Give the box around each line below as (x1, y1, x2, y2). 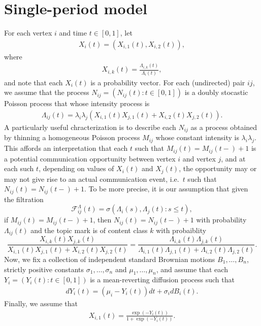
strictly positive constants (4, 264, 84, 274)
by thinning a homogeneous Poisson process (4, 132, 140, 143)
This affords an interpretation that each (4, 143, 128, 153)
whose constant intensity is (155, 132, 239, 143)
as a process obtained (190, 121, 257, 132)
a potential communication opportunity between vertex (4, 153, 176, 164)
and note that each (4, 77, 63, 87)
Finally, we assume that (4, 298, 78, 309)
